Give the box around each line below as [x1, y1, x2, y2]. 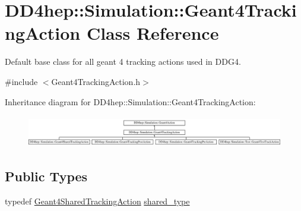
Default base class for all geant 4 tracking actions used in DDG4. [5, 55, 241, 68]
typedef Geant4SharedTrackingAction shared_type [5, 194, 190, 207]
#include [5, 75, 38, 87]
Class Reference [86, 21, 219, 45]
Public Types [5, 166, 88, 185]
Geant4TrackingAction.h [51, 75, 141, 87]
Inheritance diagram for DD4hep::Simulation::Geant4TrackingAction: [5, 95, 256, 108]
